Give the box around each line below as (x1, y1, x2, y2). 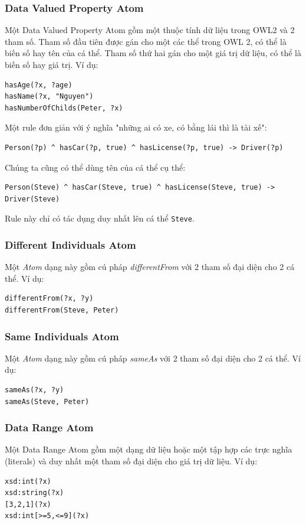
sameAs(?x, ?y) (5, 386, 64, 394)
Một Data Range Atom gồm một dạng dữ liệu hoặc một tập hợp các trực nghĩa (5, 443, 292, 455)
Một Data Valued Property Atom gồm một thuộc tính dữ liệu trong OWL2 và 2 (5, 24, 295, 36)
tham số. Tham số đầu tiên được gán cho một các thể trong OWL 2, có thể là (5, 35, 287, 47)
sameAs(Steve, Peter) (5, 397, 90, 406)
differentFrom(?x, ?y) (5, 294, 94, 303)
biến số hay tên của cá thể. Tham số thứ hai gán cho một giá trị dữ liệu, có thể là (5, 47, 301, 59)
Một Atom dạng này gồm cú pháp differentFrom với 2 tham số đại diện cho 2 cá (5, 261, 295, 273)
